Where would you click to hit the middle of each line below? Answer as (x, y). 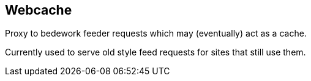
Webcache (39, 10)
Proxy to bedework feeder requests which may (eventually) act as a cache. (156, 33)
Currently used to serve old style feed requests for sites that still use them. (155, 52)
